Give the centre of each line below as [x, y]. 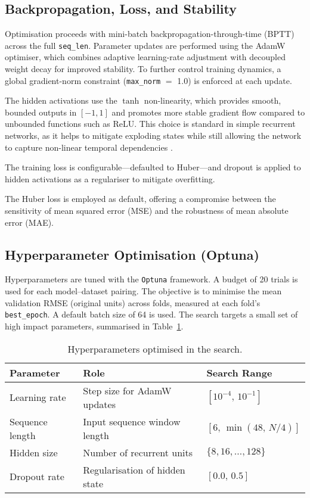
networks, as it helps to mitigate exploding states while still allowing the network [153, 136]
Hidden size [34, 452]
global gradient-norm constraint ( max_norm [83, 80]
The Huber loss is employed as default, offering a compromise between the [140, 199]
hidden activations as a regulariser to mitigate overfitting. [110, 178]
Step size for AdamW [127, 390]
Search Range [239, 372]
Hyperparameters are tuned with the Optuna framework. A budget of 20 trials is [151, 279]
